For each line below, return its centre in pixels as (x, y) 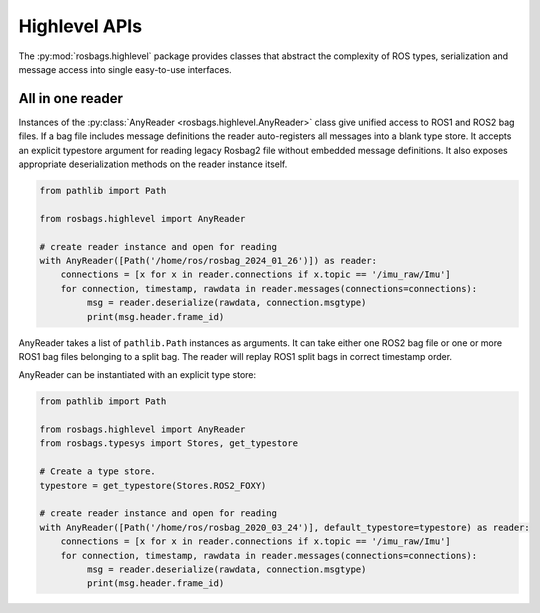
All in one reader (71, 98)
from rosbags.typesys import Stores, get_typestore (169, 443)
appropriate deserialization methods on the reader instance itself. (153, 164)
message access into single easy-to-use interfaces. (125, 69)
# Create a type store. (98, 471)
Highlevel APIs (80, 26)
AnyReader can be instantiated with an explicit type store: (137, 375)
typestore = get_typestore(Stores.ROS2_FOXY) (153, 485)
